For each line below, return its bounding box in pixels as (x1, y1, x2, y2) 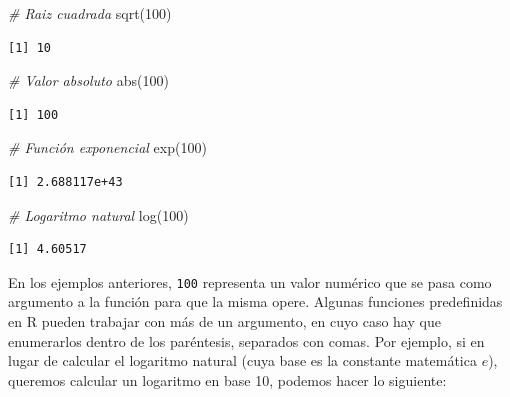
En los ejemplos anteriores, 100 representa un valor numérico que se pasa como (8, 271, 492, 292)
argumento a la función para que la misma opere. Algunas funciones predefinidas (8, 291, 503, 312)
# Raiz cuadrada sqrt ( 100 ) (8, 3, 172, 23)
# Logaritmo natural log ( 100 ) (8, 204, 189, 225)
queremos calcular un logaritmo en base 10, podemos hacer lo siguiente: (8, 369, 447, 390)
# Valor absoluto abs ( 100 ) (8, 70, 169, 91)
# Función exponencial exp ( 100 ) (8, 137, 207, 158)
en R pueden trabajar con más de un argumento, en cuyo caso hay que (8, 311, 441, 331)
